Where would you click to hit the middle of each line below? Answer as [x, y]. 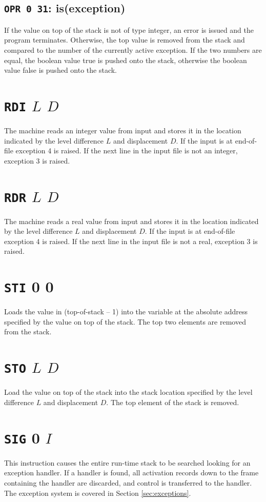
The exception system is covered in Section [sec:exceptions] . [98, 493]
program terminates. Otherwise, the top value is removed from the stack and [125, 40]
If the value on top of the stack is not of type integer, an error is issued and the [129, 29]
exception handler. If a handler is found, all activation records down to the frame [131, 473]
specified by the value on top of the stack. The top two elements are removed [125, 321]
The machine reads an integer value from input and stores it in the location [123, 130]
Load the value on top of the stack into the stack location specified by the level [128, 392]
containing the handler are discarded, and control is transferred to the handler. [128, 482]
